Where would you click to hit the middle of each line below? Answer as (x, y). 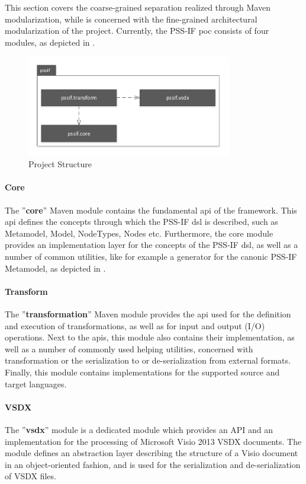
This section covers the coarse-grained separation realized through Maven (138, 7)
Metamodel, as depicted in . (55, 268)
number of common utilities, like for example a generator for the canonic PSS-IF (151, 256)
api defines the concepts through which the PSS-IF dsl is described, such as (141, 222)
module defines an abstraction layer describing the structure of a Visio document (152, 453)
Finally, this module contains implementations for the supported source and (142, 372)
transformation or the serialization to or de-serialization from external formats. (148, 360)
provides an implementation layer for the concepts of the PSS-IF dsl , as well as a (152, 245)
